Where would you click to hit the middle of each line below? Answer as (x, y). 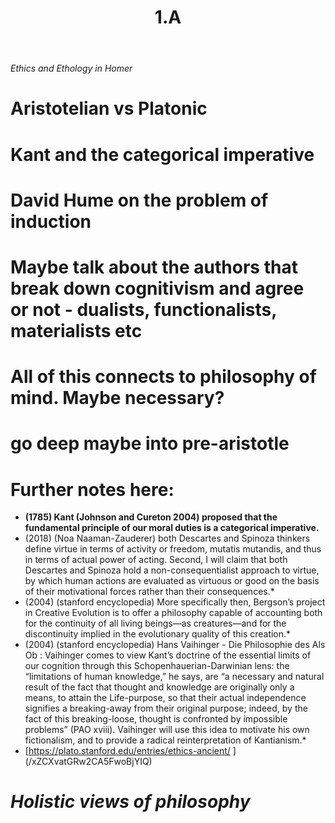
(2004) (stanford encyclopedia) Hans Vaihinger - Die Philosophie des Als (175, 645)
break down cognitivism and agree (157, 288)
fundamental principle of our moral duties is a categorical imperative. (172, 528)
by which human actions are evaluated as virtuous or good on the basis (172, 581)
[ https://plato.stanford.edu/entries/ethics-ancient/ (127, 751)
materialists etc (76, 330)
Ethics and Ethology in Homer (71, 68)
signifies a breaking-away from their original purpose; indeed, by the (166, 708)
